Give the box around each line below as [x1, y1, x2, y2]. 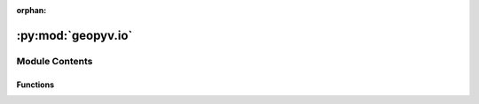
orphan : [16, 5, 47, 15]
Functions [16, 79, 55, 90]
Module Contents [16, 55, 93, 67]
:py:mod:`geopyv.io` [16, 27, 133, 43]
